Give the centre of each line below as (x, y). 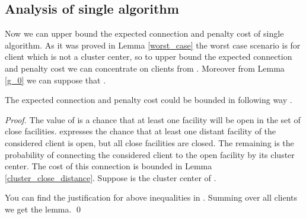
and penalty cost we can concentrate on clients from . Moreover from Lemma (145, 68)
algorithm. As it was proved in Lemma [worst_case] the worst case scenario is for (153, 45)
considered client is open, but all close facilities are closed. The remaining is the (149, 142)
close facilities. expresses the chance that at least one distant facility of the (141, 131)
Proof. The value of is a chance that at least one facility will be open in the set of (153, 119)
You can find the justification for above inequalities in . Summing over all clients (151, 197)
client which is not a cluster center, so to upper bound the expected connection (149, 57)
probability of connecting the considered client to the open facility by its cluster (150, 154)
